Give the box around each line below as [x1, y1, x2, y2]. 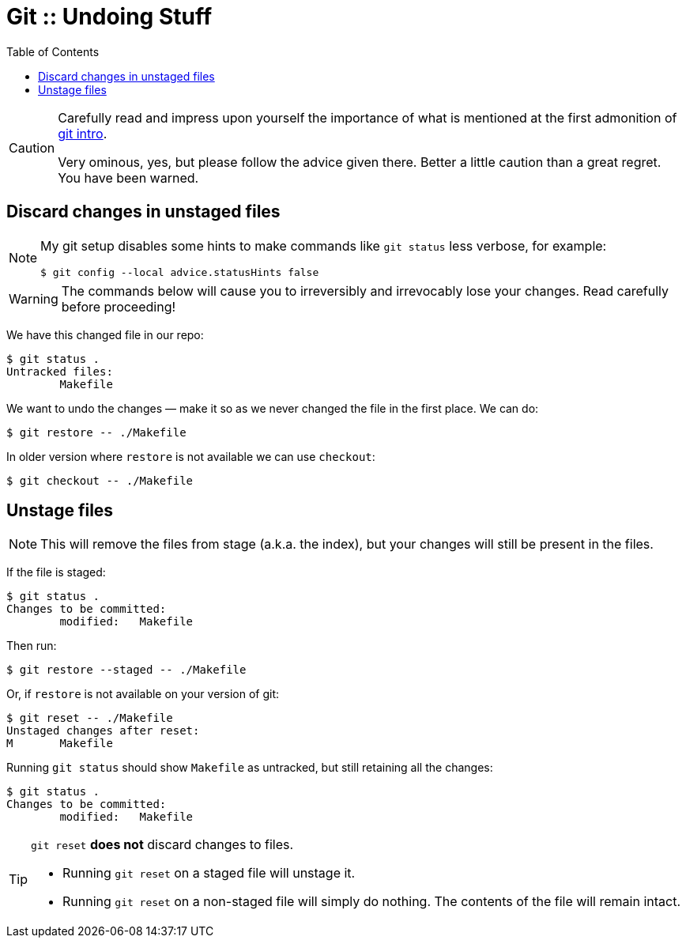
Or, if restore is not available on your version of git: [6, 687, 280, 701]
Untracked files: [6, 364, 113, 378]
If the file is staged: [6, 565, 106, 580]
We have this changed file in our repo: [6, 327, 204, 342]
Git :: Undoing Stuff [6, 3, 213, 30]
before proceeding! [61, 298, 176, 315]
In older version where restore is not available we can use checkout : [6, 449, 375, 463]
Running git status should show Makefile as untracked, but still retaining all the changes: [6, 761, 493, 775]
